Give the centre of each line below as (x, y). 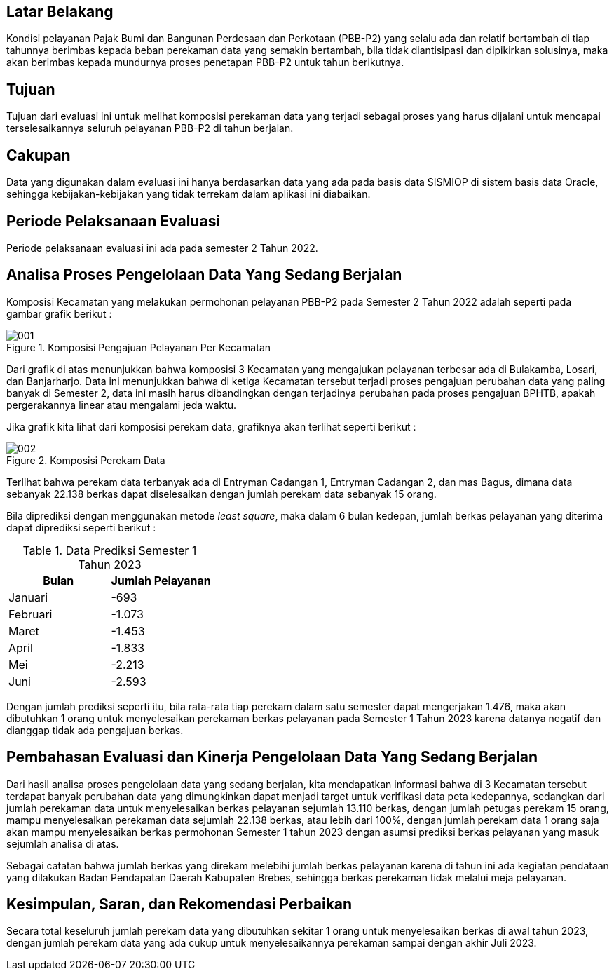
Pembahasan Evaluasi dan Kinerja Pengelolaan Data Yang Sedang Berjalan (272, 757)
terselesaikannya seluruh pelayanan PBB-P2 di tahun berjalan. (150, 128)
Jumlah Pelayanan (161, 580)
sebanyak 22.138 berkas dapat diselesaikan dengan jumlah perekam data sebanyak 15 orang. (221, 494)
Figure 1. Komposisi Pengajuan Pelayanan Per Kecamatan (139, 347)
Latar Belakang (60, 12)
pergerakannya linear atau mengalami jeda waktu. (121, 405)
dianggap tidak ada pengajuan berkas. (95, 730)
